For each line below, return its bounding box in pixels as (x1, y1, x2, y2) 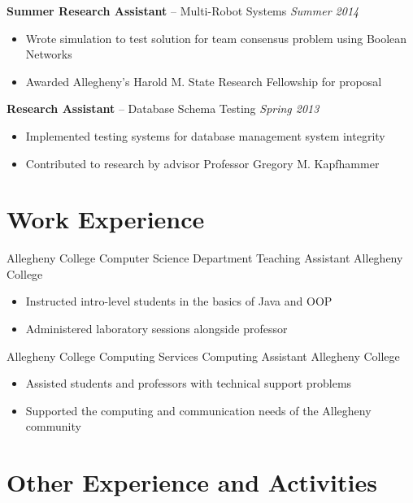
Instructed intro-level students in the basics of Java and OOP (25, 293, 333, 310)
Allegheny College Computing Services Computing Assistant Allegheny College (7, 347, 400, 364)
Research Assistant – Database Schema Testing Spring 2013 (7, 100, 320, 117)
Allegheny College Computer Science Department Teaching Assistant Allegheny (7, 249, 403, 267)
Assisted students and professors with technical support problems (25, 375, 352, 392)
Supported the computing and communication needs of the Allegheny (25, 401, 372, 418)
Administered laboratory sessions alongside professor (25, 320, 288, 337)
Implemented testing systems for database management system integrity (25, 127, 385, 144)
